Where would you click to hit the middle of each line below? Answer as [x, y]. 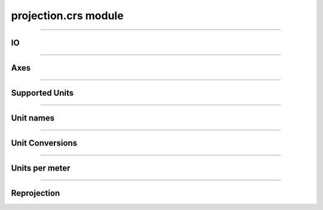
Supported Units [42, 93]
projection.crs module [67, 16]
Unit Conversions [44, 143]
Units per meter [41, 168]
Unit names [33, 118]
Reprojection [36, 194]
